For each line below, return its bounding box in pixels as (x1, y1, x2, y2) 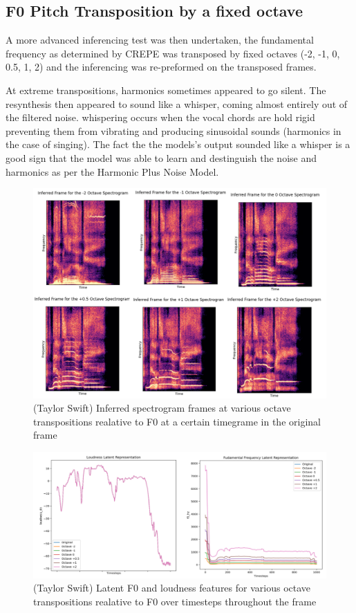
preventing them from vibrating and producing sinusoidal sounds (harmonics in (6, 123, 341, 138)
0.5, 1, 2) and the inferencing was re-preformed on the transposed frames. (6, 60, 317, 74)
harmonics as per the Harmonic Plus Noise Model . (6, 164, 219, 179)
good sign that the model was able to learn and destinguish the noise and (6, 150, 317, 165)
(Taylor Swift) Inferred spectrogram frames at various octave (33, 401, 291, 415)
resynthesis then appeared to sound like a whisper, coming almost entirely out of (6, 96, 348, 111)
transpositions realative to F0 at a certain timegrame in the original (33, 414, 321, 428)
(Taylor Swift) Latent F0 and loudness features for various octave (33, 580, 311, 595)
